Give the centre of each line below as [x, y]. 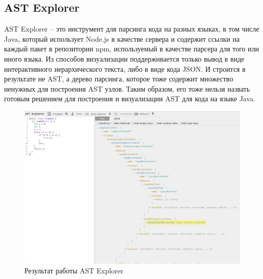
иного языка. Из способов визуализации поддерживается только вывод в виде [124, 58]
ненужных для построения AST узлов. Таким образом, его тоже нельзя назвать [127, 88]
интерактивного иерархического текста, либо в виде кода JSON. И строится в [125, 68]
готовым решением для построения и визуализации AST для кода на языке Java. [130, 99]
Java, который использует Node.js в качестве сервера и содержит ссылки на [122, 38]
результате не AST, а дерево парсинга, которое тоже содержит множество [119, 79]
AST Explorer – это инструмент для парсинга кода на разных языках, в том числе [132, 29]
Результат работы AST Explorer [74, 271]
